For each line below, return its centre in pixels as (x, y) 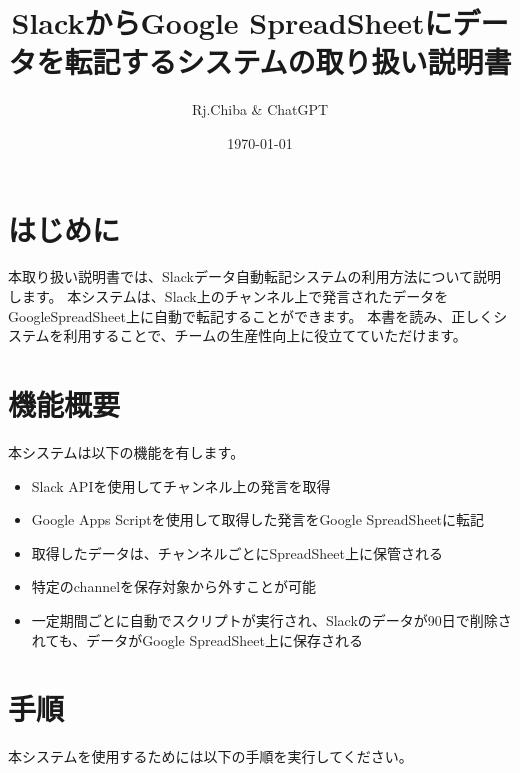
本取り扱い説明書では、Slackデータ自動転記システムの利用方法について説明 (255, 276)
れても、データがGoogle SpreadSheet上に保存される (197, 639)
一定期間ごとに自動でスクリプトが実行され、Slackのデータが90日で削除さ (271, 619)
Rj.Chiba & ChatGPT (260, 109)
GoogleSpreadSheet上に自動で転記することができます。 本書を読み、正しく (251, 315)
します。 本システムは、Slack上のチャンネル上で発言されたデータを (228, 296)
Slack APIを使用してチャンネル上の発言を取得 (181, 485)
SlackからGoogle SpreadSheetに (232, 22)
